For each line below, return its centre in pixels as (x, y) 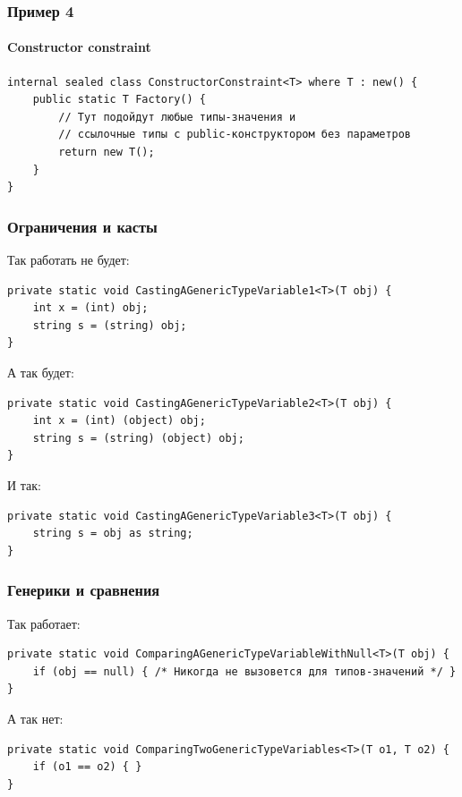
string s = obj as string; (113, 534)
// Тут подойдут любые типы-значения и (177, 117)
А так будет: (41, 372)
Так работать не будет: (68, 260)
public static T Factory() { (119, 100)
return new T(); (107, 153)
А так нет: (35, 718)
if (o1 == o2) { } (87, 767)
